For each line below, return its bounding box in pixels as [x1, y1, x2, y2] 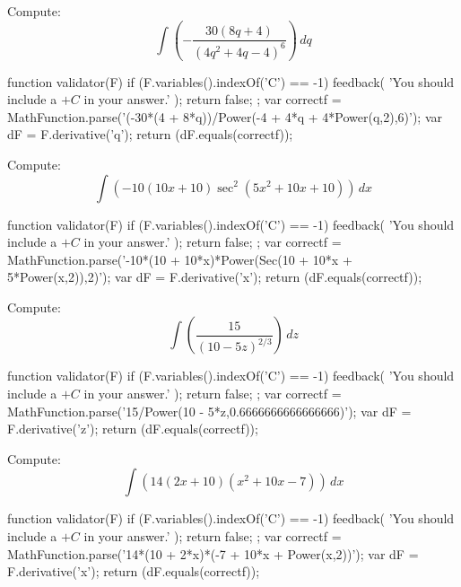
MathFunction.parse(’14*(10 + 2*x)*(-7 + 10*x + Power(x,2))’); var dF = [7, 544, 419, 563]
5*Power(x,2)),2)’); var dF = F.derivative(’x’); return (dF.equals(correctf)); [7, 267, 422, 286]
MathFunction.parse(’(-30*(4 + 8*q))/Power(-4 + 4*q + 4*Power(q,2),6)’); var [7, 107, 443, 126]
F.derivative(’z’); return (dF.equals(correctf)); [7, 419, 258, 438]
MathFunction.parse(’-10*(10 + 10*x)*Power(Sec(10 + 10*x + [7, 250, 352, 268]
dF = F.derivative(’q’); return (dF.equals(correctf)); [7, 125, 293, 144]
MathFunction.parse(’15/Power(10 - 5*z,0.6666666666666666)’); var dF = [7, 401, 412, 420]
